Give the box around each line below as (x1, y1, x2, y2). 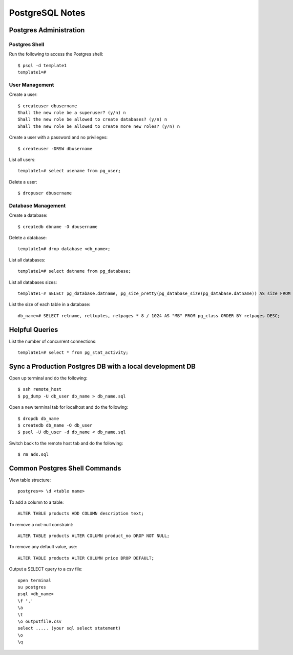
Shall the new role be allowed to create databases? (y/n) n (18, 117, 167, 122)
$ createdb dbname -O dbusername (18, 224, 98, 230)
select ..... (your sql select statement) (18, 626, 121, 631)
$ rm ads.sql (18, 452, 49, 457)
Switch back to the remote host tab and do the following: (9, 440, 123, 446)
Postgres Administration (9, 26, 85, 34)
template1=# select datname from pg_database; (18, 268, 131, 274)
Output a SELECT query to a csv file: (9, 566, 83, 572)
